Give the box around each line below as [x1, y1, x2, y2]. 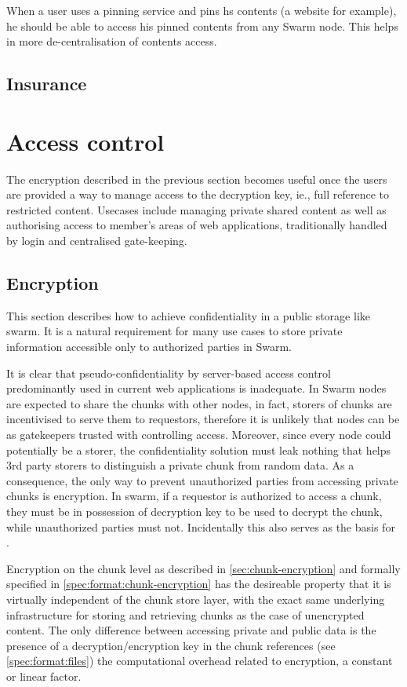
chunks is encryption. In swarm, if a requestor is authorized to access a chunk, [6, 488, 382, 504]
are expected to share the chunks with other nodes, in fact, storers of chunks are [6, 395, 392, 411]
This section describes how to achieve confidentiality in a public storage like [6, 307, 370, 323]
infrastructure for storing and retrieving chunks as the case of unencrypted [6, 606, 365, 623]
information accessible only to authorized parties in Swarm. [6, 338, 293, 355]
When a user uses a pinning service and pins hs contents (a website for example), [6, 2, 397, 18]
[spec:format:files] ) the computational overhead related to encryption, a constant [6, 652, 393, 669]
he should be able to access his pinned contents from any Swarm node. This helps [6, 17, 398, 34]
